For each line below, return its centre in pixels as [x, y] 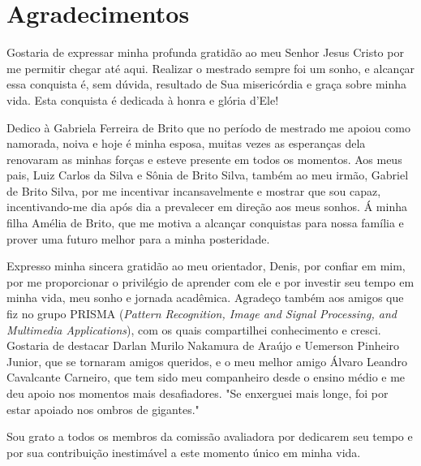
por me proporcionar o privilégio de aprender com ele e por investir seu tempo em [210, 281]
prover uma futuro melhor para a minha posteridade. [138, 238]
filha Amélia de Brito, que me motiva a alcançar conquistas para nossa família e [205, 223]
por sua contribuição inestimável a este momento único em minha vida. [184, 452]
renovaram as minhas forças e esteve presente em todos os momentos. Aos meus [204, 159]
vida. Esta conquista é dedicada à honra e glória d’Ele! [143, 99]
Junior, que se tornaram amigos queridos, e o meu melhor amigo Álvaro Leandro [207, 361]
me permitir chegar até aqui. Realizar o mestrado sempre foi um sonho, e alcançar [211, 68]
